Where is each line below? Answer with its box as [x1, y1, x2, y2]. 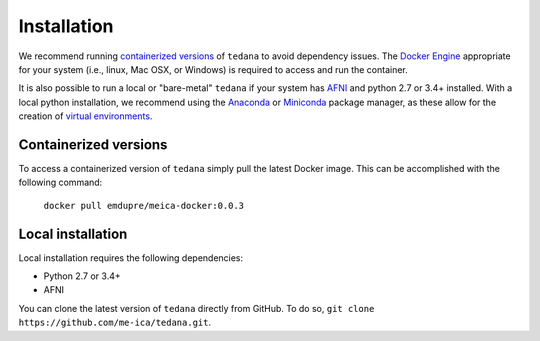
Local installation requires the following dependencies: [18, 251, 244, 264]
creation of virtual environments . [18, 110, 153, 122]
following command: [18, 176, 103, 189]
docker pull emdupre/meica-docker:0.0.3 [43, 200, 245, 211]
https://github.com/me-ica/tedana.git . [18, 316, 212, 329]
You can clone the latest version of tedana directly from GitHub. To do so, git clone [18, 302, 375, 314]
